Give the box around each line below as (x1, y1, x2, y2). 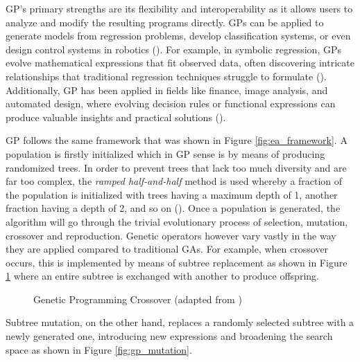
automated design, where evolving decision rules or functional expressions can (6, 96, 336, 111)
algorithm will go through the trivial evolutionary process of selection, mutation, (6, 214, 348, 228)
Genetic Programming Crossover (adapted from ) (33, 291, 242, 306)
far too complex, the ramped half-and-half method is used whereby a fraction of (6, 174, 343, 188)
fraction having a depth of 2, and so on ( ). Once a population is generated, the (6, 201, 341, 215)
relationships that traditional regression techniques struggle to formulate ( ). (6, 69, 327, 83)
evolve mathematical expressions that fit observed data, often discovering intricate (6, 55, 354, 70)
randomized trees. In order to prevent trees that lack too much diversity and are (6, 160, 347, 174)
